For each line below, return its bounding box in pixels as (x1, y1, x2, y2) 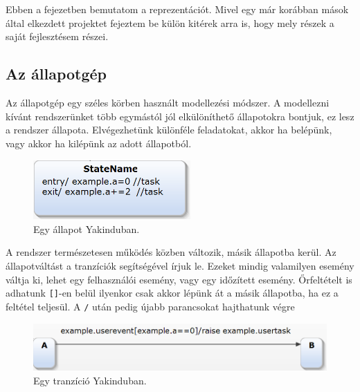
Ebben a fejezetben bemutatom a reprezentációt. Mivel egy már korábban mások (6, 2, 349, 17)
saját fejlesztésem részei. (6, 29, 109, 44)
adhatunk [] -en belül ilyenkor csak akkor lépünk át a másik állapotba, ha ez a (6, 286, 339, 300)
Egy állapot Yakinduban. (33, 221, 140, 236)
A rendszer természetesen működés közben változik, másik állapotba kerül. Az (6, 245, 336, 259)
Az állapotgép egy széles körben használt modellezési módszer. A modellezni (6, 95, 330, 110)
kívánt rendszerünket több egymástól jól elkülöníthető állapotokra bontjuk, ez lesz (6, 109, 354, 123)
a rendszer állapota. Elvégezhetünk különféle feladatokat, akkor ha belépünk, (6, 122, 332, 137)
